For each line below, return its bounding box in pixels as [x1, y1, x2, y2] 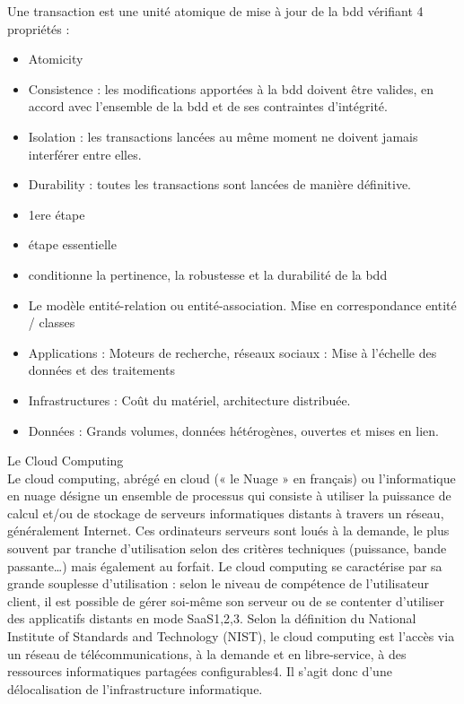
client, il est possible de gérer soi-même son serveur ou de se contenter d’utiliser [7, 591, 444, 610]
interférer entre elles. [28, 144, 142, 163]
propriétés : [7, 19, 70, 38]
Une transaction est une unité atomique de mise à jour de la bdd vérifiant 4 [7, 2, 424, 20]
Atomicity [28, 49, 83, 68]
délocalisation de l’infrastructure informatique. [7, 679, 263, 698]
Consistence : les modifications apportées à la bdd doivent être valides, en [28, 79, 434, 98]
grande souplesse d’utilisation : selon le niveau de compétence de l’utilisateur [7, 574, 429, 593]
